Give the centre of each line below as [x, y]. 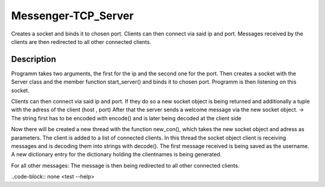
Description [34, 59]
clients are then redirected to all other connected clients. [81, 41]
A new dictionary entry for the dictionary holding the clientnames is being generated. [116, 155]
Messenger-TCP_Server [73, 16]
